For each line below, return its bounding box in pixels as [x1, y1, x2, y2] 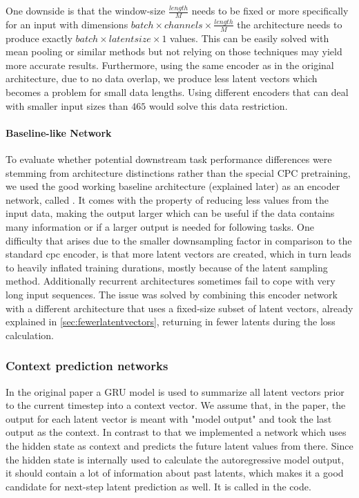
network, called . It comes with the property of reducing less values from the [6, 192, 329, 207]
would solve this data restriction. [148, 98, 288, 113]
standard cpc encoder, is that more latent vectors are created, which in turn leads [6, 247, 351, 261]
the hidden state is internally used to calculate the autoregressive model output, [6, 452, 345, 466]
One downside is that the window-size [6, 3, 166, 17]
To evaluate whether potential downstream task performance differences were [6, 152, 332, 166]
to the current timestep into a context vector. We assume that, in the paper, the [6, 398, 346, 412]
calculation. [6, 327, 55, 342]
